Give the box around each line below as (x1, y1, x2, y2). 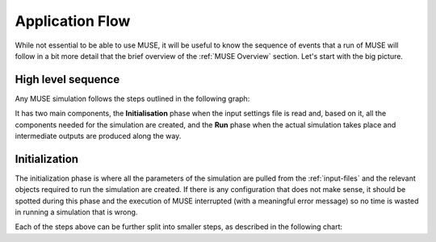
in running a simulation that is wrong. (15, 207, 138, 217)
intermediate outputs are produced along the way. (15, 131, 182, 141)
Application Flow (15, 12, 131, 30)
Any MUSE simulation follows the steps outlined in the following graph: (15, 94, 250, 103)
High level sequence (15, 73, 120, 86)
